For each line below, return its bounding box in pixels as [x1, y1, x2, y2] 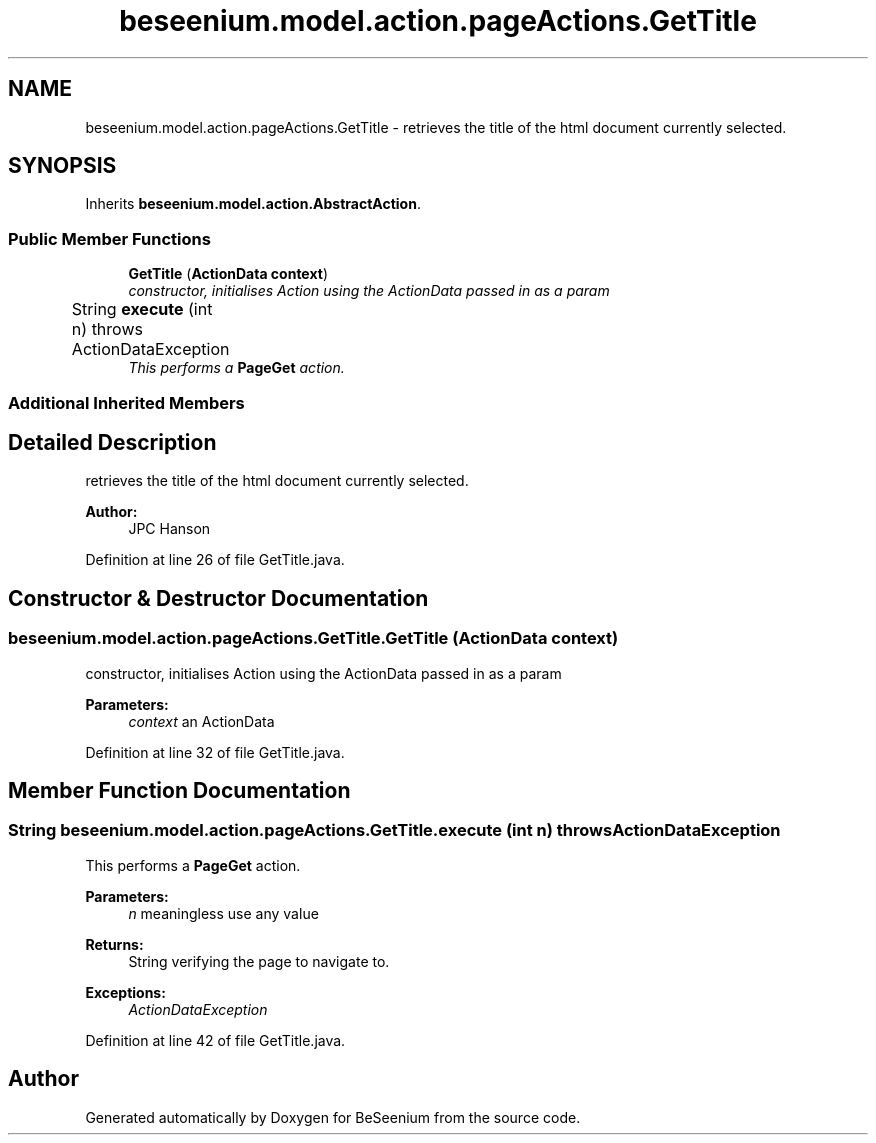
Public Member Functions [8, 228, 211, 249]
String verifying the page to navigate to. [128, 952, 390, 970]
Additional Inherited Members [8, 392, 245, 413]
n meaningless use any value [128, 904, 319, 922]
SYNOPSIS [8, 153, 117, 179]
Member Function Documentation [8, 778, 351, 804]
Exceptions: [85, 983, 166, 1001]
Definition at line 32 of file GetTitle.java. [85, 743, 345, 761]
